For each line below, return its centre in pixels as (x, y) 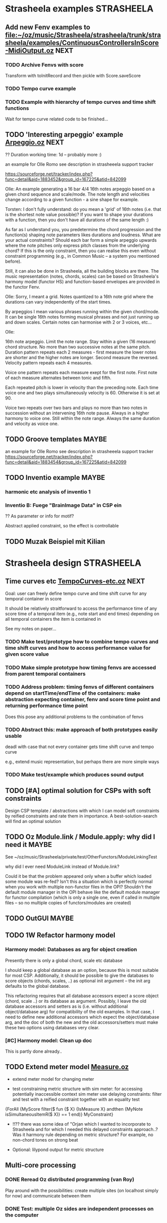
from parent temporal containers (45, 674)
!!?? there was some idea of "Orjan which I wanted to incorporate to (82, 1124)
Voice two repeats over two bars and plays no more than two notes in (76, 408)
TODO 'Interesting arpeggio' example (64, 135)
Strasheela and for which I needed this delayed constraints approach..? (85, 1129)
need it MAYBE (29, 845)
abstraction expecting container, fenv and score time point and (83, 700)
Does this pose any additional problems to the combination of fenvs (74, 717)
